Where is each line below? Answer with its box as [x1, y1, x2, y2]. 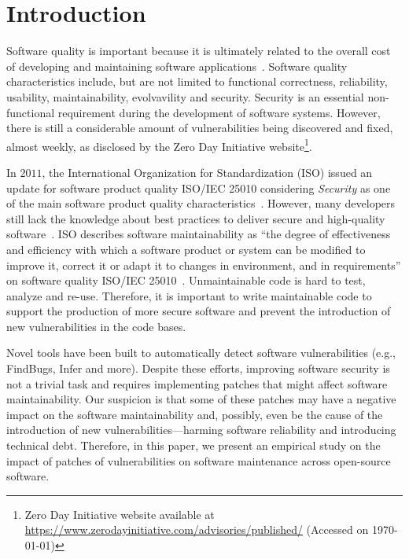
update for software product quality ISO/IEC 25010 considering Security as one [6, 179, 391, 196]
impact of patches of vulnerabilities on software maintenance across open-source [6, 452, 391, 469]
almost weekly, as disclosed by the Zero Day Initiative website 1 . [6, 135, 312, 154]
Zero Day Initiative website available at [24, 506, 215, 522]
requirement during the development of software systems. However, [57, 104, 381, 120]
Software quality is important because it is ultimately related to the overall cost [6, 42, 391, 59]
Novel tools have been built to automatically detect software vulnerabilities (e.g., [6, 344, 396, 361]
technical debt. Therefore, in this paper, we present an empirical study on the [6, 437, 381, 454]
